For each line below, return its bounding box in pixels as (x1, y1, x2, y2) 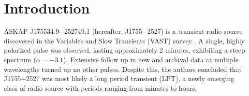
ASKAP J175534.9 (4, 26, 59, 36)
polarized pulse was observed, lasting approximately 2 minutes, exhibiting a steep (4, 45, 245, 55)
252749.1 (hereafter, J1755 (64, 26, 142, 36)
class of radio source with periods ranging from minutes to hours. (4, 82, 197, 93)
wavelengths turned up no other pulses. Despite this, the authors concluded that (4, 64, 242, 74)
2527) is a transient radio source (147, 26, 243, 36)
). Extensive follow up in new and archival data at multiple (63, 54, 239, 64)
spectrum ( (4, 54, 36, 64)
